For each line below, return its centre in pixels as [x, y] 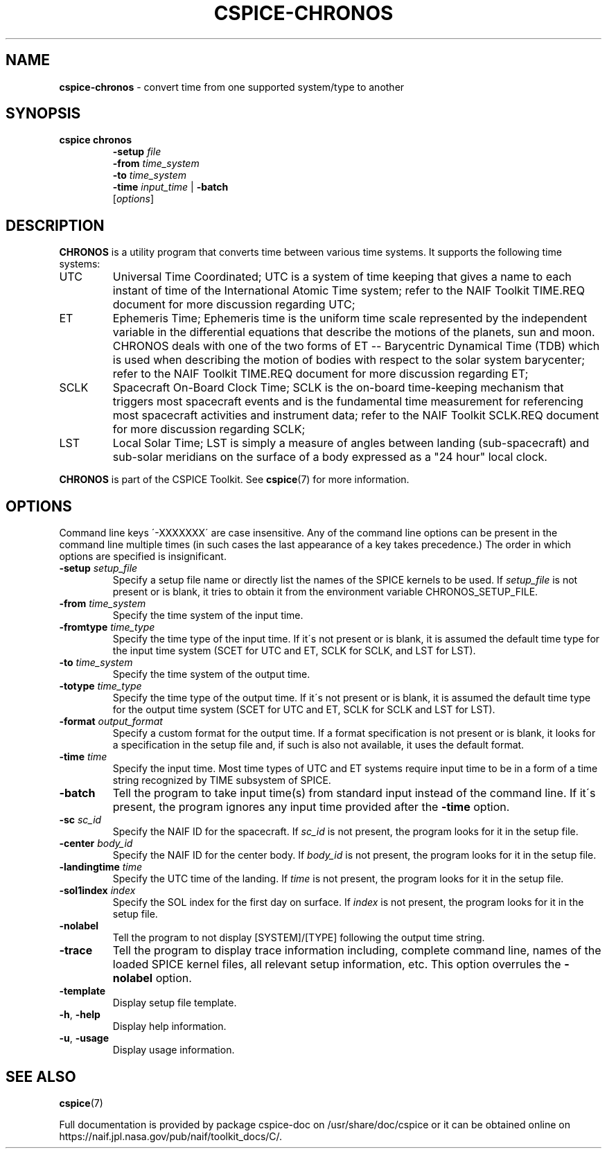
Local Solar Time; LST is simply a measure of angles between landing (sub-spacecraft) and [351, 443]
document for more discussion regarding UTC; [234, 305]
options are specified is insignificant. [143, 557]
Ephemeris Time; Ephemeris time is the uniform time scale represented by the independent [350, 318]
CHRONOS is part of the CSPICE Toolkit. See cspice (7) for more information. [234, 480]
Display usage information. [174, 1050]
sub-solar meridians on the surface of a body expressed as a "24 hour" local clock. [330, 457]
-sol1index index [97, 891]
